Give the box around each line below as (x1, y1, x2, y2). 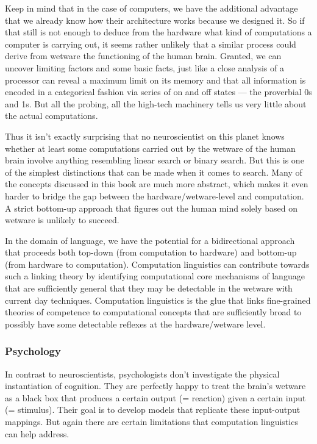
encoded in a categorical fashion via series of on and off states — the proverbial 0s (5, 85, 312, 98)
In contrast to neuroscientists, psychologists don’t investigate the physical (5, 367, 280, 380)
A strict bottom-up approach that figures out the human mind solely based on (5, 201, 297, 214)
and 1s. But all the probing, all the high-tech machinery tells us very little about (5, 97, 307, 110)
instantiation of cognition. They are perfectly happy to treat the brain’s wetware (5, 379, 306, 392)
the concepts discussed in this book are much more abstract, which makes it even (5, 177, 308, 190)
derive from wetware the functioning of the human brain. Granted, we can (5, 49, 282, 62)
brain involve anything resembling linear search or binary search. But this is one (5, 154, 304, 167)
